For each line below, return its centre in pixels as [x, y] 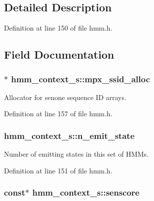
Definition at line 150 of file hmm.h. [58, 28]
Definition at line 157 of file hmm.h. [58, 114]
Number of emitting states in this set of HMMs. [76, 154]
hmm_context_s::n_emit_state [69, 135]
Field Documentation [59, 54]
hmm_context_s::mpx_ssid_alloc [80, 79]
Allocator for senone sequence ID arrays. [65, 97]
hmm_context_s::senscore [86, 192]
